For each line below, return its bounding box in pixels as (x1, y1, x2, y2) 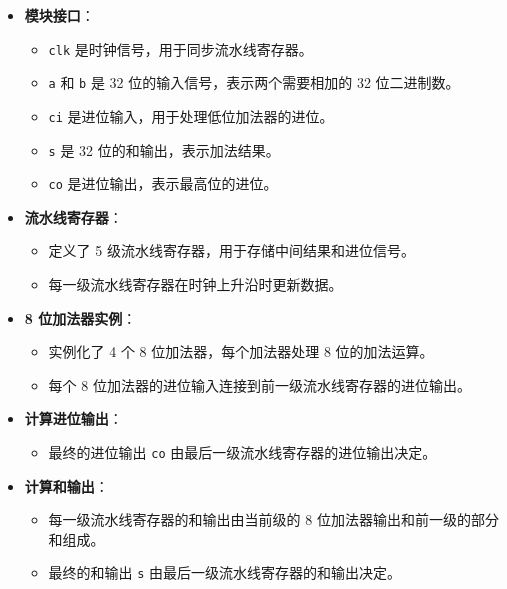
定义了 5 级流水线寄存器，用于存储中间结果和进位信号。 (48, 240, 415, 261)
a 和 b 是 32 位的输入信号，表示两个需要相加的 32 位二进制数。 (48, 72, 460, 93)
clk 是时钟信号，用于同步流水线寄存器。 (48, 38, 313, 59)
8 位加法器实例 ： (24, 307, 137, 328)
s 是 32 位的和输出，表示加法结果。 (48, 139, 280, 160)
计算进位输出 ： (24, 408, 123, 429)
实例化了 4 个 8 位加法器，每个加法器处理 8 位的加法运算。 (48, 341, 434, 362)
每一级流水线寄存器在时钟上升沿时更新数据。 (48, 274, 343, 295)
